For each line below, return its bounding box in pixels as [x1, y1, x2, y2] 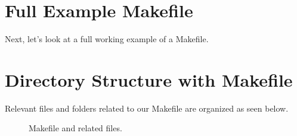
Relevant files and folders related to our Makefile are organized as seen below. [5, 102, 289, 114]
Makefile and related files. [29, 122, 122, 134]
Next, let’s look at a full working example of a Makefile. [5, 33, 209, 45]
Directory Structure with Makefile [5, 67, 293, 91]
